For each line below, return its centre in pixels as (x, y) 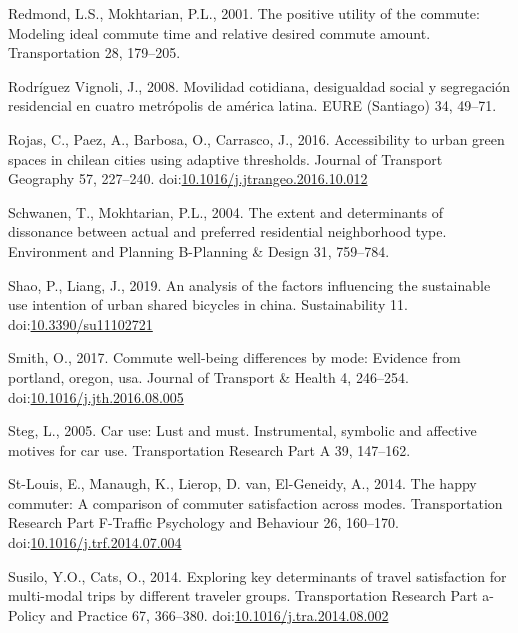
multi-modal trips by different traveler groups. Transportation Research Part (243, 595)
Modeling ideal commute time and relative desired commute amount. (219, 32)
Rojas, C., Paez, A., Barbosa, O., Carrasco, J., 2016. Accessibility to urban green (256, 138)
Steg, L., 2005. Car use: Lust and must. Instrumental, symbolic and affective (242, 430)
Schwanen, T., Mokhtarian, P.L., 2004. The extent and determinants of (225, 211)
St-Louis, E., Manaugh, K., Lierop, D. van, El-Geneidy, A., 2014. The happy (242, 483)
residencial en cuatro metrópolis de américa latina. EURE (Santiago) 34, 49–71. (252, 105)
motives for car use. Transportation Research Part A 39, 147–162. (209, 449)
